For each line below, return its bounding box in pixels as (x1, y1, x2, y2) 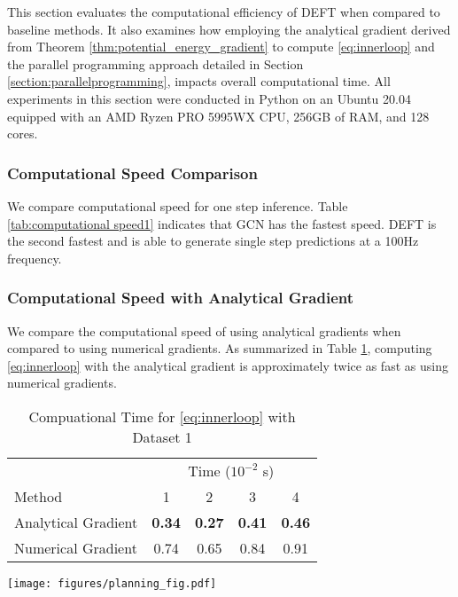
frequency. (7, 248, 62, 267)
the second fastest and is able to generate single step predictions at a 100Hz (7, 232, 419, 250)
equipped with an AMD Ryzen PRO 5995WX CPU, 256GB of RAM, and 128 (7, 106, 430, 125)
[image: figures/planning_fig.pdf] (7, 577, 217, 590)
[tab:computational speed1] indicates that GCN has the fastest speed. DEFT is (7, 214, 437, 232)
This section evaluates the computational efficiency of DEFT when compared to (7, 3, 440, 20)
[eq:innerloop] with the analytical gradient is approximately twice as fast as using (7, 356, 448, 374)
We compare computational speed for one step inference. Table (7, 196, 348, 215)
